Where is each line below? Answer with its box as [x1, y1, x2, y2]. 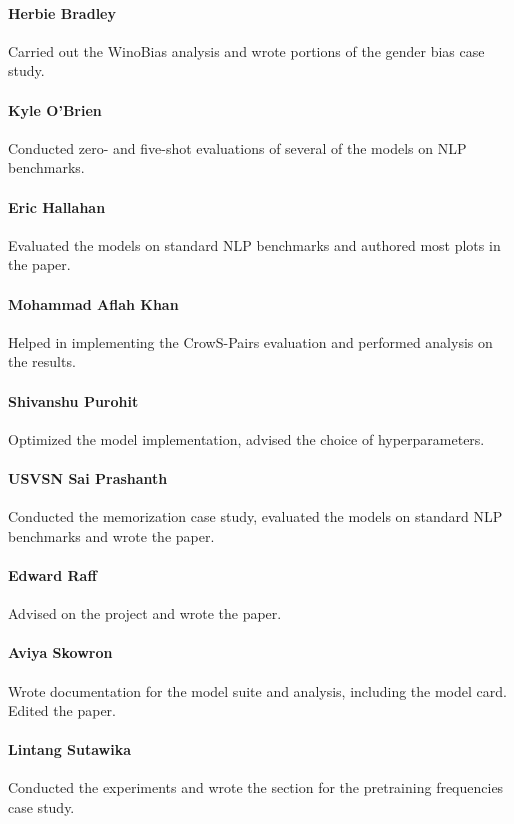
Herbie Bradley [8, 2, 116, 23]
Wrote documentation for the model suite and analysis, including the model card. [8, 680, 507, 701]
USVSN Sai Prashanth [8, 467, 168, 488]
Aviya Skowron [8, 642, 113, 663]
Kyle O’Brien [8, 99, 102, 120]
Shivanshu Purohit [8, 390, 139, 411]
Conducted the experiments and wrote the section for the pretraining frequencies [8, 777, 504, 798]
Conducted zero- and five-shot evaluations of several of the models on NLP [8, 137, 467, 158]
